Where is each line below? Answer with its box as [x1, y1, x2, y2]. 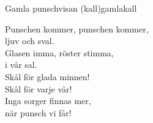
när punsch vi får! [5, 106, 72, 119]
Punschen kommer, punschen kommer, [5, 22, 149, 35]
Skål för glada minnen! [5, 70, 90, 83]
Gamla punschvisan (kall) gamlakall [5, 2, 137, 14]
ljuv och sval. [5, 34, 54, 47]
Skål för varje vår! [5, 82, 72, 95]
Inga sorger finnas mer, [5, 94, 91, 107]
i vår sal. [5, 58, 37, 71]
